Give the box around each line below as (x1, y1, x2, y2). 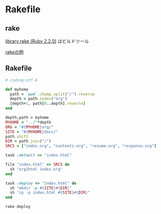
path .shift (5, 134, 29, 139)
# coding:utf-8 (5, 78, 38, 83)
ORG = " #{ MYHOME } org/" (5, 124, 54, 130)
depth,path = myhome (5, 115, 50, 121)
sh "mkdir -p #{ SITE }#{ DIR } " (10, 185, 72, 191)
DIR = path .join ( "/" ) (5, 139, 52, 144)
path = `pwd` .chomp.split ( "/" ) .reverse (10, 91, 95, 97)
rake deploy (5, 204, 31, 209)
